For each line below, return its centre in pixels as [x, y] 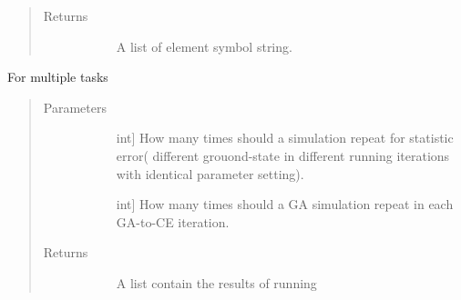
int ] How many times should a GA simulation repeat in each [285, 204]
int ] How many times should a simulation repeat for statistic [285, 138]
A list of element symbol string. [204, 46]
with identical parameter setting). [210, 173]
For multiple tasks [58, 77]
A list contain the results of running [216, 282]
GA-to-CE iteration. [173, 221]
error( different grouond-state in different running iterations [283, 155]
